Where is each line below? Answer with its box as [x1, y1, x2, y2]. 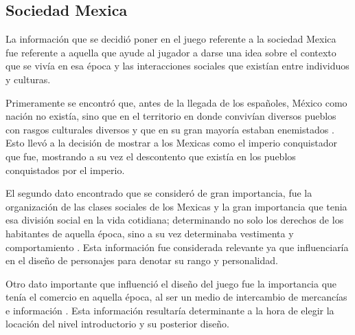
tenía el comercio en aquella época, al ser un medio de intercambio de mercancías [5, 290, 347, 304]
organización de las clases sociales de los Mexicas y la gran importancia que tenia [5, 199, 347, 213]
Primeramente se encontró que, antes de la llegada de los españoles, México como [5, 95, 347, 109]
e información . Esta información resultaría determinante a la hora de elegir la [5, 303, 334, 317]
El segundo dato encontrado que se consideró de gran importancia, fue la [5, 186, 312, 200]
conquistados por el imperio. [5, 162, 125, 177]
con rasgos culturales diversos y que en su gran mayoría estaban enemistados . [5, 122, 334, 136]
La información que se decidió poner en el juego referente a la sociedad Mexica [5, 32, 336, 46]
